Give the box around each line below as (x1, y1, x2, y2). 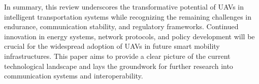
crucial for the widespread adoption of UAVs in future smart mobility (4, 41, 220, 51)
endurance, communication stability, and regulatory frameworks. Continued (4, 21, 239, 32)
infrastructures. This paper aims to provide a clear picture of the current (4, 50, 231, 61)
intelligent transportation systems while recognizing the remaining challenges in (4, 11, 252, 22)
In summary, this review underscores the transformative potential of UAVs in (4, 2, 244, 12)
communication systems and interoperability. (4, 70, 143, 81)
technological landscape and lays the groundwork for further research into (4, 60, 233, 71)
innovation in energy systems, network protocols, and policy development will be (4, 31, 255, 41)
